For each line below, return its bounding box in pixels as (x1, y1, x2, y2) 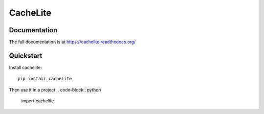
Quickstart (9, 51, 43, 60)
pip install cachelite (18, 76, 72, 82)
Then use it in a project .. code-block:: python (9, 87, 101, 92)
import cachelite (21, 98, 54, 104)
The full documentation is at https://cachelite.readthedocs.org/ (9, 39, 136, 45)
